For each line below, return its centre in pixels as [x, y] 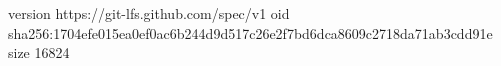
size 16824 [39, 52]
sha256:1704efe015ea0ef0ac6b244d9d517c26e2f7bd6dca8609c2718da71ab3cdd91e [250, 32]
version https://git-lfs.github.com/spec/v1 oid [149, 13]
